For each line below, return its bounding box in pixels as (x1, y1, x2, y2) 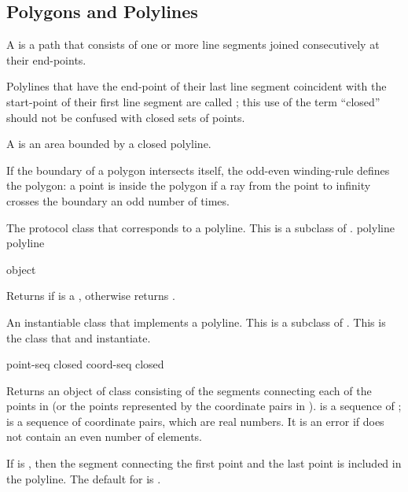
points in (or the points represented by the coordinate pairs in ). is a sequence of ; (6, 398, 402, 414)
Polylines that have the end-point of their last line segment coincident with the (6, 78, 387, 94)
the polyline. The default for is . (6, 470, 161, 486)
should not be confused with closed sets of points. (6, 109, 245, 125)
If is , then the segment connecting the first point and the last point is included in (6, 455, 402, 472)
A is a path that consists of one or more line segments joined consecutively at (6, 36, 380, 53)
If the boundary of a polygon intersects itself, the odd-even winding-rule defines (6, 161, 390, 178)
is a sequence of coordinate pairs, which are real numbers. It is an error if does (6, 412, 384, 429)
